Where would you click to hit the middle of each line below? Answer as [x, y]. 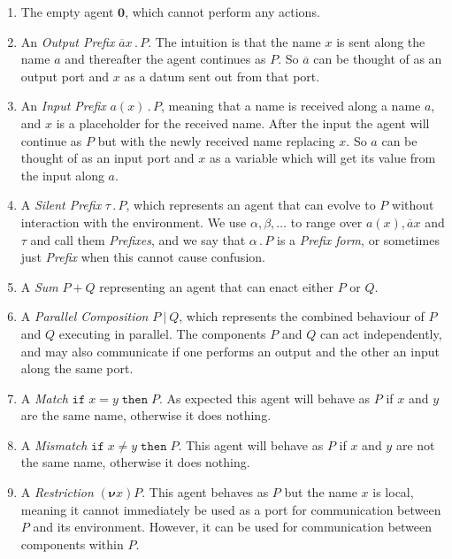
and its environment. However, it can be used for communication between [233, 527]
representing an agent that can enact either [216, 286]
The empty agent [67, 11]
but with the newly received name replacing [216, 140]
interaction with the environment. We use [134, 222]
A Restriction [57, 492]
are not [415, 444]
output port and [65, 76]
